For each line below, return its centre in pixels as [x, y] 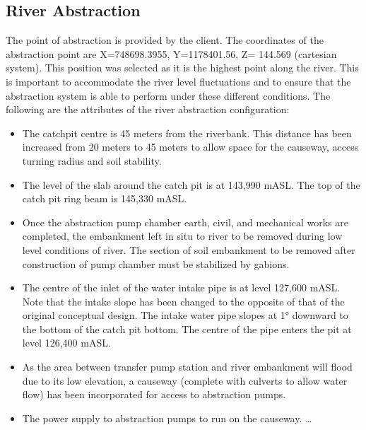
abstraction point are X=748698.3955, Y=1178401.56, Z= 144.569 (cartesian [171, 53]
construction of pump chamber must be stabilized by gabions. [156, 263]
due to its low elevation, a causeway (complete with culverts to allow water [185, 380]
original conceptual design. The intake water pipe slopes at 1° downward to [185, 315]
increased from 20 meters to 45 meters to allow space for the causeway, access [190, 147]
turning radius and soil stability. [92, 160]
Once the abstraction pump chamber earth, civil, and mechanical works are [185, 222]
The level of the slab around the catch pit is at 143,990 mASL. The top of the [191, 184]
